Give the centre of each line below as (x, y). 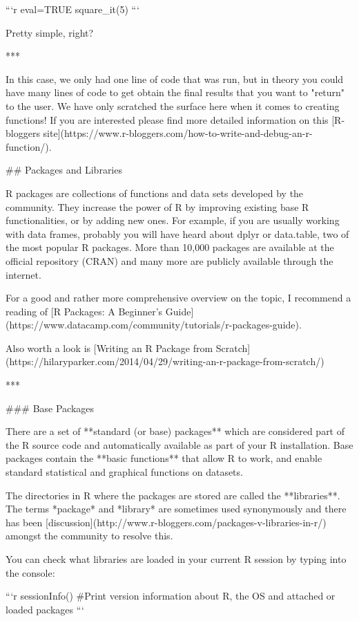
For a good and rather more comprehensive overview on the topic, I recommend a (178, 298)
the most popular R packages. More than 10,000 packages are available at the (170, 247)
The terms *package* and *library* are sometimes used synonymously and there (176, 509)
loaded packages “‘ (45, 609)
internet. (23, 274)
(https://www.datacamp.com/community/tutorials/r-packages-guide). (154, 325)
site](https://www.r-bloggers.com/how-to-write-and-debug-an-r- (178, 133)
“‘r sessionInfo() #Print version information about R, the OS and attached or (171, 596)
